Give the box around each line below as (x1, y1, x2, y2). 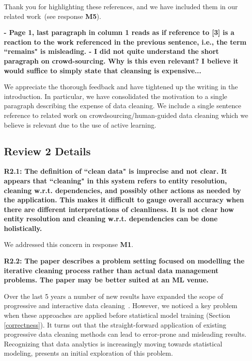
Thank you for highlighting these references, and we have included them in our (4, 1, 238, 11)
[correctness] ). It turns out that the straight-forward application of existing (4, 319, 226, 329)
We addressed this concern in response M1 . (4, 239, 133, 249)
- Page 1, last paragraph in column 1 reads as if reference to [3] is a (4, 27, 235, 37)
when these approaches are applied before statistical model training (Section (4, 310, 231, 320)
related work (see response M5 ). (4, 11, 101, 21)
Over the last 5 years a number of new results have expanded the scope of (4, 291, 223, 301)
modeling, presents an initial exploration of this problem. (4, 348, 173, 358)
